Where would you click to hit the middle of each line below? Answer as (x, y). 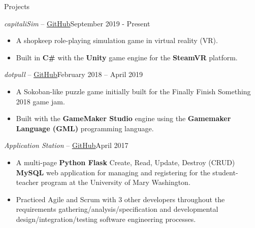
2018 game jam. (40, 101)
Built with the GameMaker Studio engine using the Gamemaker (123, 118)
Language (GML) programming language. (85, 128)
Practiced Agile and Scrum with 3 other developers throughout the (120, 199)
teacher (27, 182)
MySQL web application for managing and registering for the (113, 172)
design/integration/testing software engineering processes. (106, 219)
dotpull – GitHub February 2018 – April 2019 (73, 74)
